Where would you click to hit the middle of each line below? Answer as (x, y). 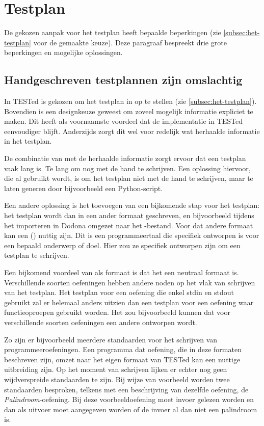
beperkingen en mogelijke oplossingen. (63, 52)
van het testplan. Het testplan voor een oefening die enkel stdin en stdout (119, 292)
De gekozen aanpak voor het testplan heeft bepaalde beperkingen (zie (113, 32)
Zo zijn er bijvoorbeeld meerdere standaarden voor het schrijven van (111, 339)
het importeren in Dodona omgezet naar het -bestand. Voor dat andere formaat (129, 225)
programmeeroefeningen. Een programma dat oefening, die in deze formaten (123, 349)
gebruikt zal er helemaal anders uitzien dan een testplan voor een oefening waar (129, 302)
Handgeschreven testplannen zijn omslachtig (123, 80)
